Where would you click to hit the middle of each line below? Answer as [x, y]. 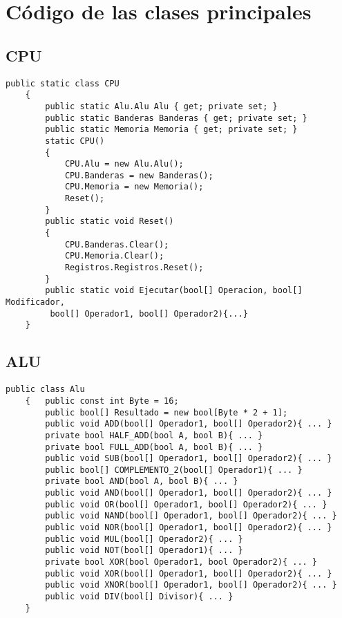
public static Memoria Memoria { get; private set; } [171, 130]
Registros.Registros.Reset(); [134, 268]
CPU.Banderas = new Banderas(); [139, 175]
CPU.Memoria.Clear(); [114, 256]
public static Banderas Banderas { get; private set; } [176, 118]
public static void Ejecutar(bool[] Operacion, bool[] [174, 291]
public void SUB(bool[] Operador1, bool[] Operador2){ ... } [189, 459]
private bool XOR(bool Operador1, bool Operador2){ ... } [181, 562]
